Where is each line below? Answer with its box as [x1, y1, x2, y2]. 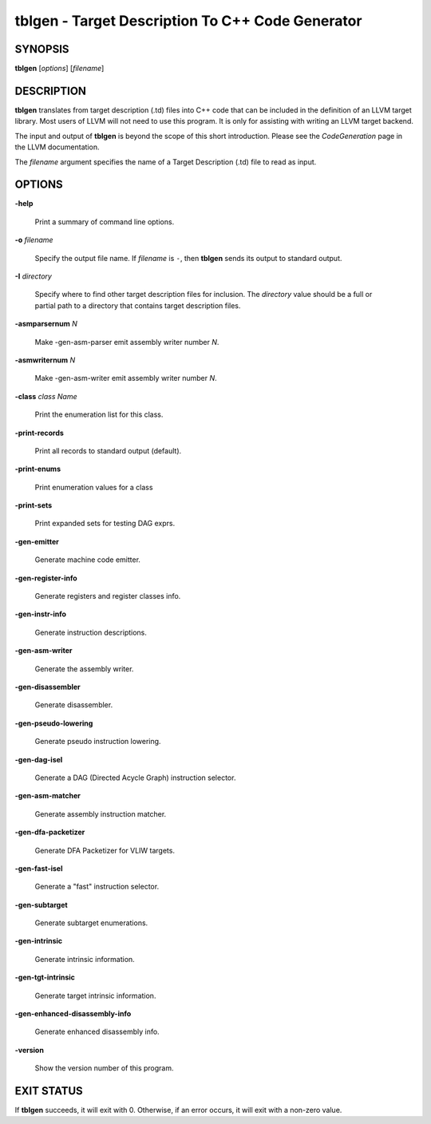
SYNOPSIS [14, 42, 69, 56]
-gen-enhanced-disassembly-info [14, 1009, 132, 1019]
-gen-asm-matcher [14, 791, 81, 801]
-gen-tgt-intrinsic [14, 972, 76, 982]
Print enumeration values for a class [34, 482, 153, 492]
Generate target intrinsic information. [34, 991, 156, 1000]
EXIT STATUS [14, 1084, 83, 1098]
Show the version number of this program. [34, 1063, 175, 1073]
